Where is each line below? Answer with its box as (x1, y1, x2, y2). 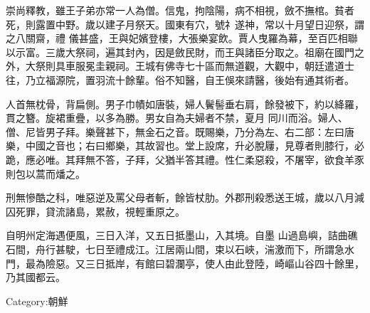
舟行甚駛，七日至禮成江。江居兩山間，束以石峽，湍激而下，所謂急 (35, 241, 344, 256)
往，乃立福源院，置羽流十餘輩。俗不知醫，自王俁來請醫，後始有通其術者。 (6, 72, 354, 87)
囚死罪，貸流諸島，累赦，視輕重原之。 (6, 203, 185, 218)
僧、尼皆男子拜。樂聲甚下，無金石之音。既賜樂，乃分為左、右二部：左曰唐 (6, 124, 354, 139)
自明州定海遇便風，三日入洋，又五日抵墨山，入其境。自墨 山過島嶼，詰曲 (6, 228, 348, 243)
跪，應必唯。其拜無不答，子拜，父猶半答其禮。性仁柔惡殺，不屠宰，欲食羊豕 (6, 152, 364, 166)
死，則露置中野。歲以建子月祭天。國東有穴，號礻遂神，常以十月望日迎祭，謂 (6, 16, 364, 31)
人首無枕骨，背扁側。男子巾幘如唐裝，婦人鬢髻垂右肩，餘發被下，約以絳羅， (6, 96, 364, 111)
